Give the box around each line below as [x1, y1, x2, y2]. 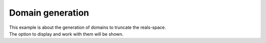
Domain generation [9, 7, 90, 18]
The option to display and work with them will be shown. [9, 31, 124, 37]
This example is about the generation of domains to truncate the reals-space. [9, 24, 166, 30]
